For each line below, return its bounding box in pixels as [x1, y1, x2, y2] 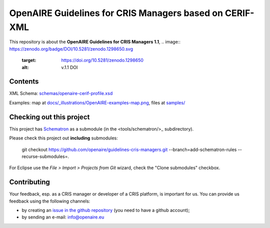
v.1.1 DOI [61, 64, 78, 70]
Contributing [9, 178, 50, 186]
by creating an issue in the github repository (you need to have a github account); [21, 207, 190, 213]
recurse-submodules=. [21, 153, 69, 159]
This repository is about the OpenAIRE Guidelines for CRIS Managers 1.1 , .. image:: [9, 39, 181, 45]
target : [21, 57, 36, 63]
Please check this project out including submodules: [9, 135, 118, 141]
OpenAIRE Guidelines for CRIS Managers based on [9, 7, 223, 18]
